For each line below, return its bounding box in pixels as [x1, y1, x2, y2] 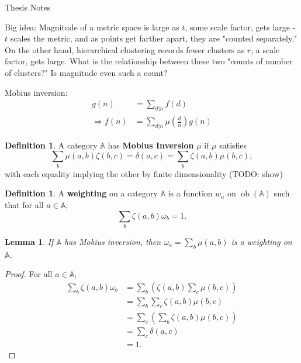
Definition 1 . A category [5, 139, 98, 151]
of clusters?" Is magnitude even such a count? [5, 66, 168, 78]
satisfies [219, 139, 247, 151]
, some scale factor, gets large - [185, 20, 296, 33]
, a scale [251, 43, 280, 56]
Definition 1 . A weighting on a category [5, 187, 158, 199]
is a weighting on [231, 235, 292, 247]
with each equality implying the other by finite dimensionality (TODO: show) [5, 167, 283, 179]
